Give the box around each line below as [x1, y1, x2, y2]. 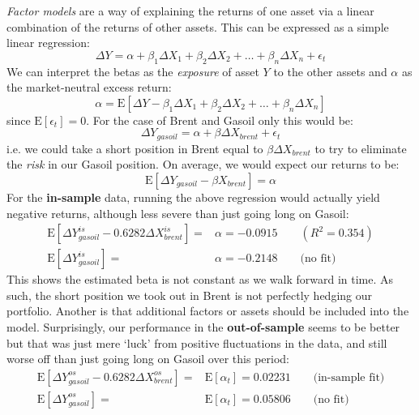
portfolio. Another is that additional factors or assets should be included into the [6, 302, 409, 319]
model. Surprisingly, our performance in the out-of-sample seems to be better [6, 319, 400, 336]
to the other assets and [273, 62, 387, 79]
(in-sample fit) [313, 371, 385, 383]
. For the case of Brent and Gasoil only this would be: [86, 111, 353, 128]
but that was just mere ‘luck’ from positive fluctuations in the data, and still [6, 334, 387, 351]
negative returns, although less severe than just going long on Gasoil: [6, 204, 349, 221]
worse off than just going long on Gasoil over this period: [6, 350, 289, 367]
